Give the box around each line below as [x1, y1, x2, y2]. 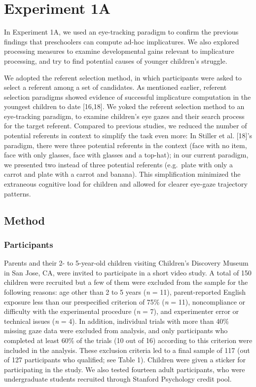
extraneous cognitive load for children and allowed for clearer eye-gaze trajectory [4, 179, 248, 189]
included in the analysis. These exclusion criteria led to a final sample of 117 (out [4, 345, 250, 355]
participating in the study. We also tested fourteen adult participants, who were [4, 364, 245, 374]
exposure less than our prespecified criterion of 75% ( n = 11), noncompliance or [4, 296, 246, 307]
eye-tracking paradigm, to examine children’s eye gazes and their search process [4, 111, 245, 121]
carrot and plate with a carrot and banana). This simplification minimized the [4, 169, 241, 179]
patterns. [4, 188, 31, 198]
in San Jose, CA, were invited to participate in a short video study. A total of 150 [4, 267, 252, 277]
